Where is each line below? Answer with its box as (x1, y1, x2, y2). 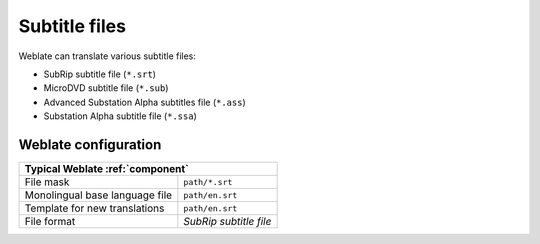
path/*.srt (183, 176, 233, 187)
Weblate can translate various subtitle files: (18, 50, 197, 62)
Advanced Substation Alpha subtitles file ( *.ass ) (43, 96, 247, 108)
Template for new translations (24, 201, 165, 215)
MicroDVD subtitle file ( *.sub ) (43, 82, 169, 94)
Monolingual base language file (24, 188, 173, 202)
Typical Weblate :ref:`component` (24, 162, 189, 176)
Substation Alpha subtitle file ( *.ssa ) (43, 110, 197, 122)
